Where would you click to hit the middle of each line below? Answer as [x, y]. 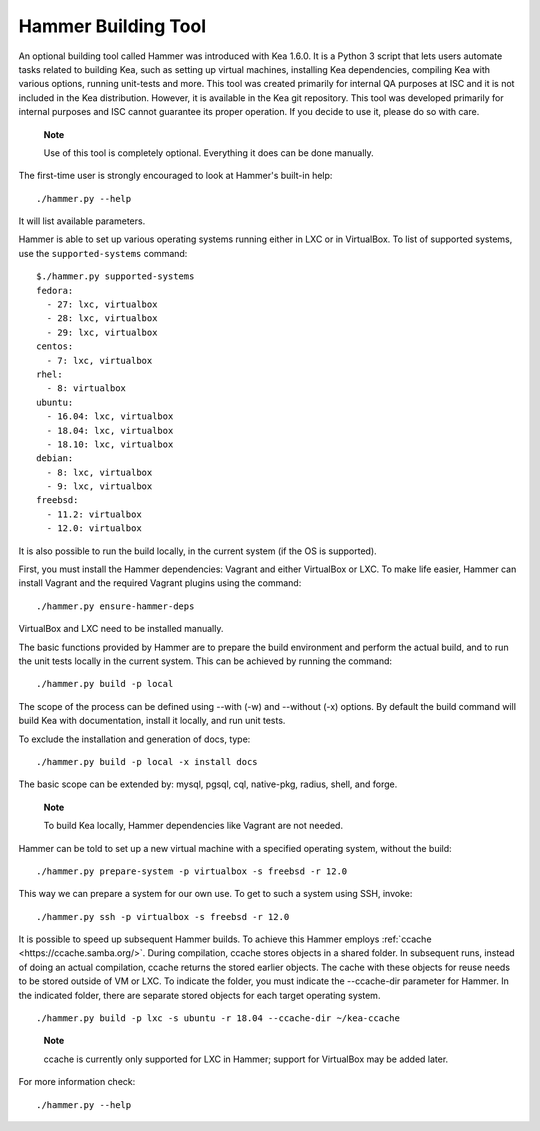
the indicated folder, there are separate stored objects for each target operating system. [199, 995]
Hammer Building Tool [112, 26]
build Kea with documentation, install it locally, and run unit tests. [152, 721]
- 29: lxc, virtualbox [102, 332]
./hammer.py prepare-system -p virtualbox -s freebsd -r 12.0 [192, 871]
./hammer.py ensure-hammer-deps [115, 606]
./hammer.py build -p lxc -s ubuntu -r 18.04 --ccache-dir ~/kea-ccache [218, 1018]
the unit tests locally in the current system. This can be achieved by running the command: [205, 661]
